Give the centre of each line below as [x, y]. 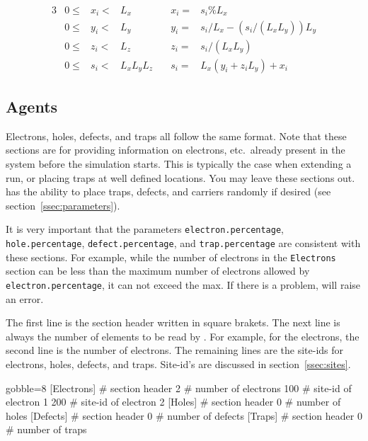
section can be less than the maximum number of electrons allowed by [158, 271]
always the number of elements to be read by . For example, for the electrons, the [183, 336]
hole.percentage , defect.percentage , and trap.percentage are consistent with [183, 243]
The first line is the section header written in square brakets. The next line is [173, 322]
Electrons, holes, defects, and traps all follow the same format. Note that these [176, 136]
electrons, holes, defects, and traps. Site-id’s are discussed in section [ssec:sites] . [178, 363]
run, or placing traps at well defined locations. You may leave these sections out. [180, 177]
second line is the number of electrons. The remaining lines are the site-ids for [175, 350]
